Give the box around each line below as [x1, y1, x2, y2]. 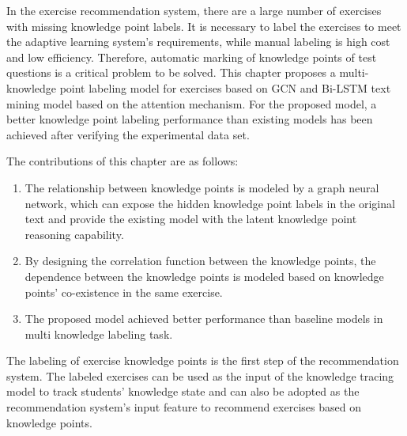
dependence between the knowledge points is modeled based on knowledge [24, 267, 384, 284]
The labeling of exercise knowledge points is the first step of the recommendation [6, 352, 399, 369]
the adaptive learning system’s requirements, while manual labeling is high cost [6, 33, 390, 50]
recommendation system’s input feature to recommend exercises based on [6, 399, 361, 415]
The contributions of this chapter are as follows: [6, 153, 239, 169]
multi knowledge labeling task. [24, 325, 173, 342]
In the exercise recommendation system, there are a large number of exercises [6, 2, 382, 18]
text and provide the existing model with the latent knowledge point [24, 210, 357, 227]
